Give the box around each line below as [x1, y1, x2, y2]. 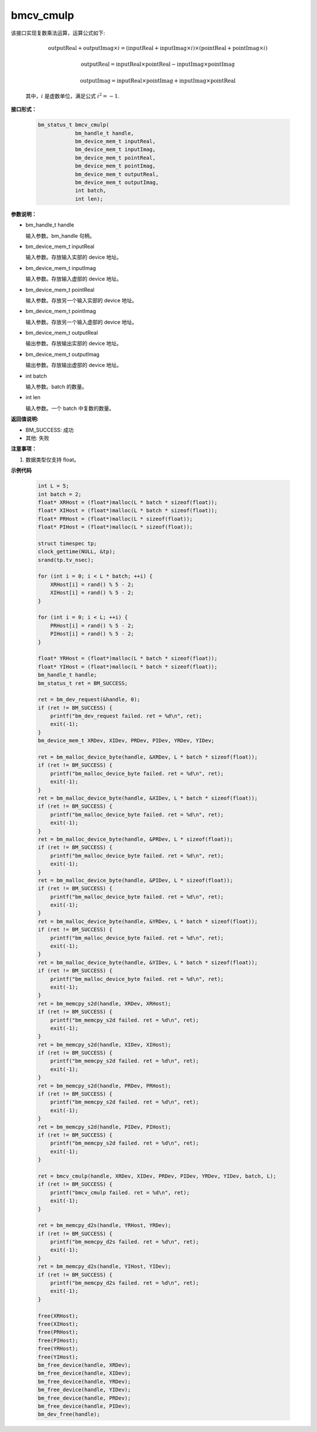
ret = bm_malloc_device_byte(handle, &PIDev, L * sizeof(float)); [38, 877, 233, 884]
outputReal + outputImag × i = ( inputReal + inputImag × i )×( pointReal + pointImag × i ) [48, 45, 268, 51]
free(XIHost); [38, 1320, 79, 1327]
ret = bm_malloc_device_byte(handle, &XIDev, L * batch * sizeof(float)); [38, 794, 258, 801]
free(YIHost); [38, 1353, 79, 1360]
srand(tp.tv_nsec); [38, 557, 94, 563]
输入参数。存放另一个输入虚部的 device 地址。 [25, 318, 137, 325]
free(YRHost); [38, 1345, 79, 1352]
